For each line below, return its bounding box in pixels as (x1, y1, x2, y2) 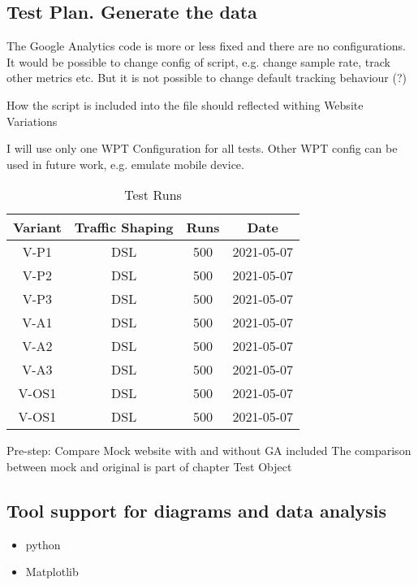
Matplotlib (25, 563, 79, 580)
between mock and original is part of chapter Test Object (6, 457, 292, 474)
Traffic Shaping (74, 218, 174, 237)
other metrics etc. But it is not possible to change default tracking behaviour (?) (6, 69, 407, 86)
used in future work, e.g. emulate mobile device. (6, 155, 244, 172)
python (25, 535, 61, 552)
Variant (13, 218, 62, 237)
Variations (6, 112, 58, 129)
